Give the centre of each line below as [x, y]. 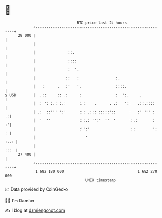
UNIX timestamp [101, 180]
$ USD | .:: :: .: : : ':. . [73, 95]
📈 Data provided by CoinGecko [37, 189]
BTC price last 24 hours [102, 23]
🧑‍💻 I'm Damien [20, 201]
